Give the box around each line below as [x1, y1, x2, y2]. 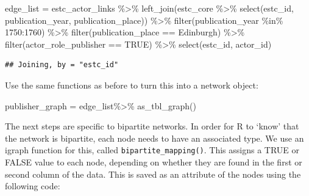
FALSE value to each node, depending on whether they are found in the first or [5, 156, 302, 168]
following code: [5, 180, 60, 192]
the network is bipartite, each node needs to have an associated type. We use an [5, 131, 304, 144]
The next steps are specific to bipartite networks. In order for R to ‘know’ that [5, 120, 299, 132]
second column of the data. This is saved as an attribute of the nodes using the [5, 167, 301, 180]
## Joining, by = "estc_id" [5, 60, 119, 70]
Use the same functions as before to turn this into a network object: [5, 78, 258, 91]
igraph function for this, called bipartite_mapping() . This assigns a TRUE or [5, 143, 300, 156]
